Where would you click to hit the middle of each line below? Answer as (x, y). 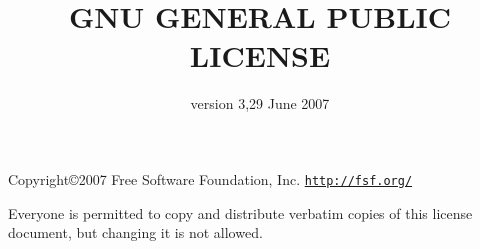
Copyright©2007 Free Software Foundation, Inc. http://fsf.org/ (210, 178)
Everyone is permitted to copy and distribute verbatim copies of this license (240, 212)
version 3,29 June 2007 (260, 103)
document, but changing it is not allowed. (135, 232)
